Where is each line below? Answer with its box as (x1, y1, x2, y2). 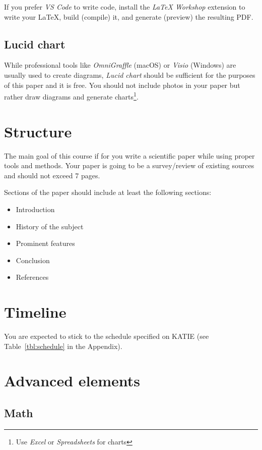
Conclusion (16, 255, 50, 265)
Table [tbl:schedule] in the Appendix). (4, 340, 122, 351)
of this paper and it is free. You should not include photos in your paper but (4, 79, 240, 90)
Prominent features (16, 238, 75, 248)
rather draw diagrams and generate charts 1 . (4, 90, 139, 102)
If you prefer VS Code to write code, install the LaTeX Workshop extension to (4, 2, 245, 12)
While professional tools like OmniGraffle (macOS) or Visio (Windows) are (4, 60, 236, 70)
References (16, 272, 49, 282)
